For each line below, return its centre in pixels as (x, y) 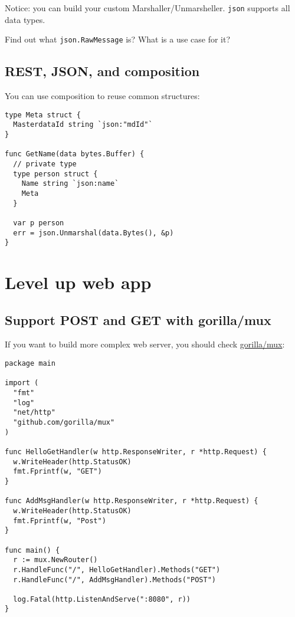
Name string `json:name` (70, 184)
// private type (45, 164)
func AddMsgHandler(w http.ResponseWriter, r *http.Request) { (132, 501)
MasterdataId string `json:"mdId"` (83, 125)
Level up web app (78, 282)
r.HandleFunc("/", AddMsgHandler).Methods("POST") (114, 580)
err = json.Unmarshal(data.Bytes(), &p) (94, 233)
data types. (25, 19)
